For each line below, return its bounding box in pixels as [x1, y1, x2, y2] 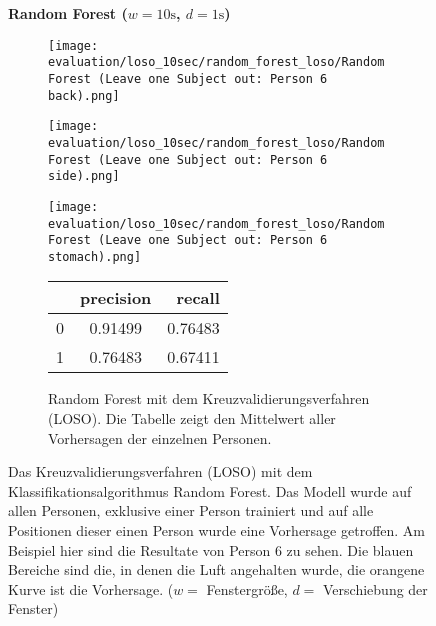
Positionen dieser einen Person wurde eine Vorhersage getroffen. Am [8, 520, 426, 541]
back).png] [48, 88, 120, 103]
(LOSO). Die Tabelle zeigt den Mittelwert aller [48, 408, 336, 429]
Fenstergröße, [206, 578, 288, 599]
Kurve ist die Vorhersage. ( [8, 578, 174, 599]
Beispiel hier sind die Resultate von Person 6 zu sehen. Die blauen [8, 539, 414, 560]
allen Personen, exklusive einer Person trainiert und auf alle [8, 500, 374, 521]
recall [176, 286, 220, 310]
